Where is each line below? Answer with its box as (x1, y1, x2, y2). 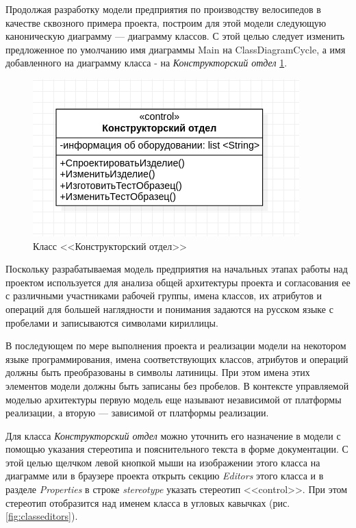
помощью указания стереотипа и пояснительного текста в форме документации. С (5, 442, 348, 456)
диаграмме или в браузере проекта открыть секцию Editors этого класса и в (5, 468, 324, 483)
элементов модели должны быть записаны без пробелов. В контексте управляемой (5, 378, 349, 392)
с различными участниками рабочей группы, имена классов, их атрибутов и (5, 288, 322, 303)
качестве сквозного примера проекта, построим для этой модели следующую (5, 15, 327, 29)
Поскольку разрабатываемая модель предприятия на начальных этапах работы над (5, 262, 348, 276)
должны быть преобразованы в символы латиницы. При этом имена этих (5, 365, 310, 379)
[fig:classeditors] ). (5, 509, 78, 523)
